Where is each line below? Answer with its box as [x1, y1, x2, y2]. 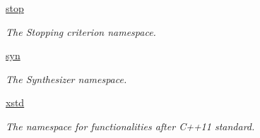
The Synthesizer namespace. [6, 71, 127, 86]
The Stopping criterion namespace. [6, 24, 156, 39]
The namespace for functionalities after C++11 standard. [6, 118, 255, 133]
